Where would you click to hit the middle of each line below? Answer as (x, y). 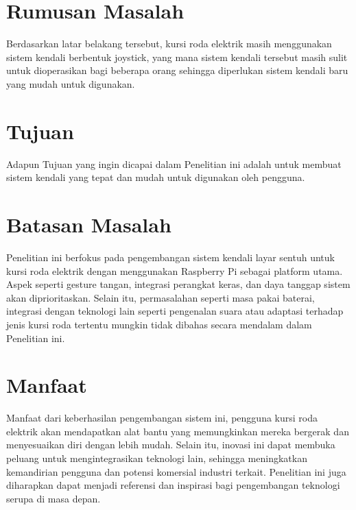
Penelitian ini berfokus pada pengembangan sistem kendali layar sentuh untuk (170, 257)
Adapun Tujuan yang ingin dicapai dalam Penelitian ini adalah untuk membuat (174, 163)
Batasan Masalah (89, 224)
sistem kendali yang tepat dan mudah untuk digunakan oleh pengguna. (156, 177)
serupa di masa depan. (54, 498)
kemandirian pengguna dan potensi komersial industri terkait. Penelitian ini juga (176, 471)
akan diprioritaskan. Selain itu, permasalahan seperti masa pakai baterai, (161, 297)
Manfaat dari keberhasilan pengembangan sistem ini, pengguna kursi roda (162, 418)
